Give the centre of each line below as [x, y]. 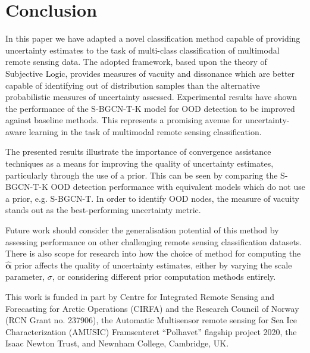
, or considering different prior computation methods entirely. [164, 277]
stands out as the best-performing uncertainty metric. [103, 210]
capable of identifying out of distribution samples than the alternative [133, 85]
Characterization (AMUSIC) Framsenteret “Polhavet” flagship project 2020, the [151, 331]
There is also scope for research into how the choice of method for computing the [153, 253]
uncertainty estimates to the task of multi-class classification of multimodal [143, 50]
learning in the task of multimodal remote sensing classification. [145, 131]
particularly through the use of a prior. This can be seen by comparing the [142, 175]
